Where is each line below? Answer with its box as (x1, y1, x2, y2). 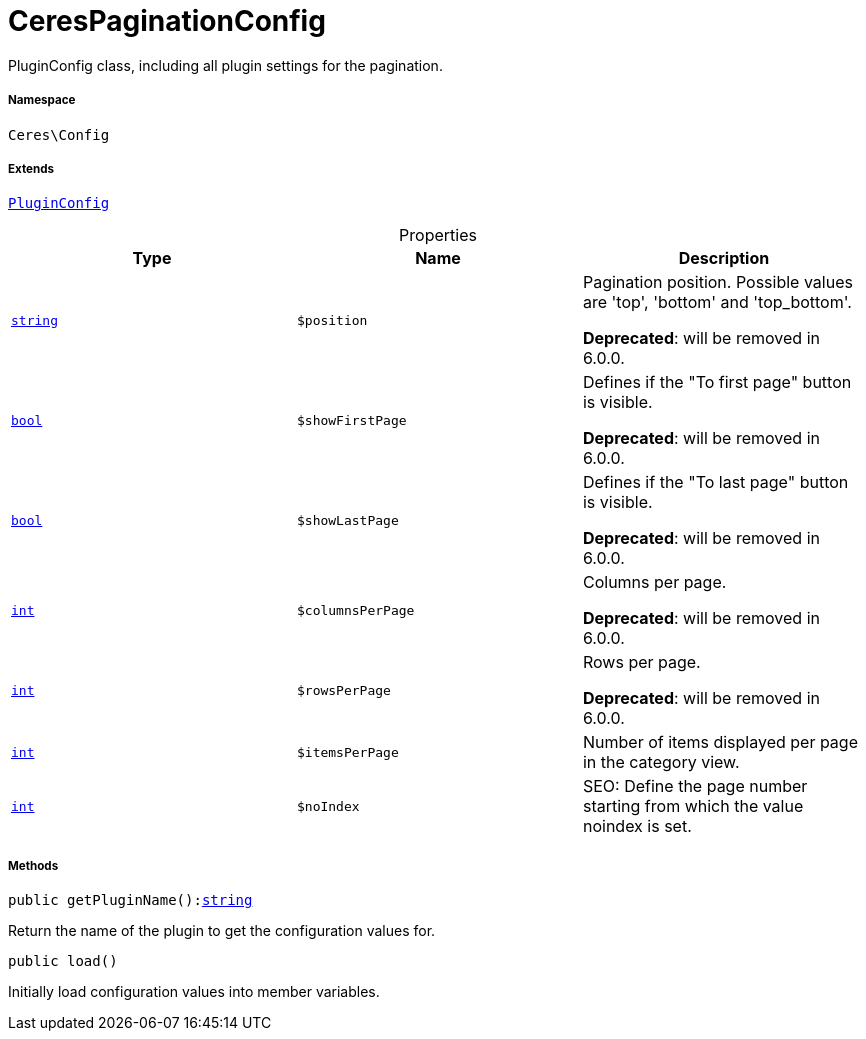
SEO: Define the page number (582, 776, 808, 797)
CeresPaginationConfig (8, 4, 326, 38)
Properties (399, 225, 477, 246)
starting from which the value (582, 796, 804, 817)
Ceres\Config (8, 126, 110, 143)
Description (678, 248, 770, 269)
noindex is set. (582, 816, 692, 837)
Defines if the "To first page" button (582, 372, 852, 393)
